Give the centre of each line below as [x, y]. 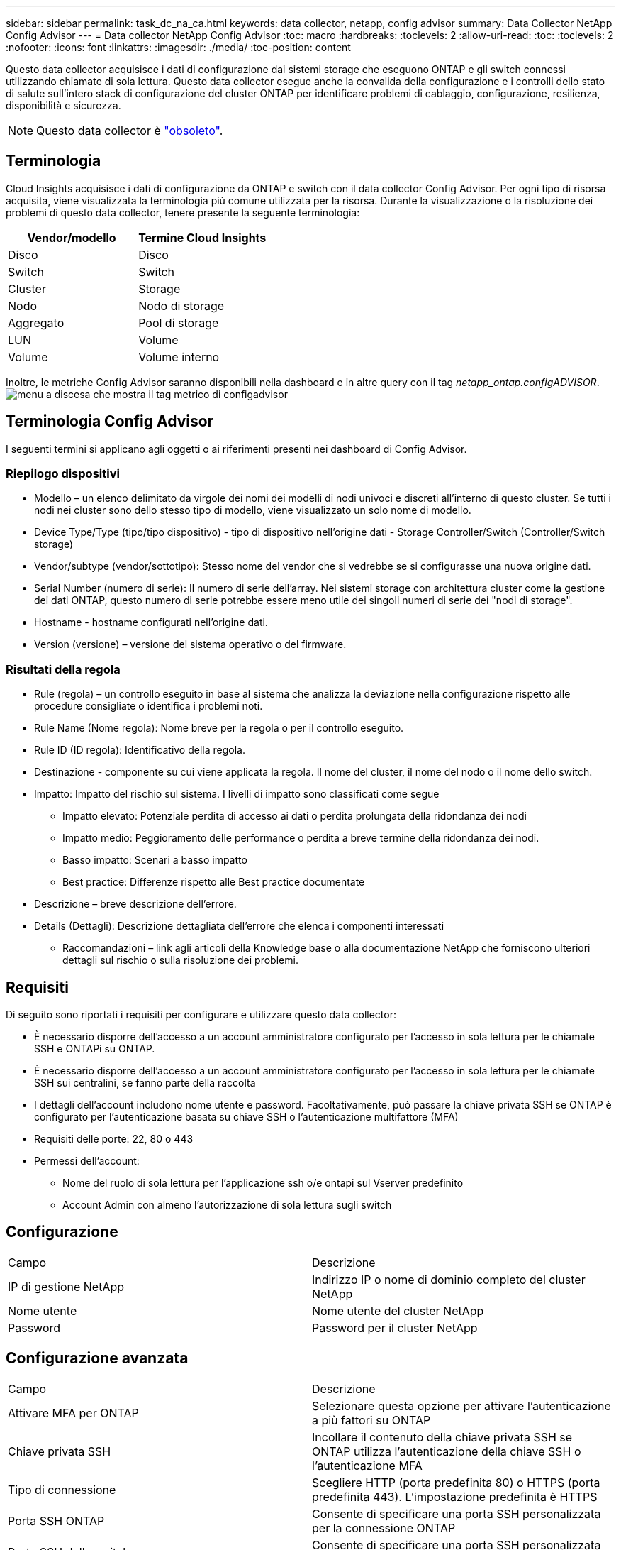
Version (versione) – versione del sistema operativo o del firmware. [190, 644]
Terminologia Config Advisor [110, 422]
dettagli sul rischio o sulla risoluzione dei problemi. [180, 960]
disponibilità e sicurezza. [63, 105]
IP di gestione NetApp [66, 1286]
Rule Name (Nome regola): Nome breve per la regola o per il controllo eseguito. [219, 728]
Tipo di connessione [62, 1489]
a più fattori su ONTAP [371, 1420]
